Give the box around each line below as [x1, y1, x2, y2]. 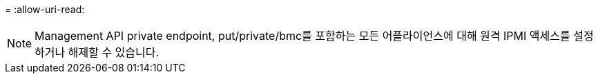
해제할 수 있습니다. [68, 45, 160, 59]
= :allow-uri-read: [5, 3, 85, 15]
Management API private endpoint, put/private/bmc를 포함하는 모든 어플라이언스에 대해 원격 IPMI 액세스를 [35, 29, 570, 43]
